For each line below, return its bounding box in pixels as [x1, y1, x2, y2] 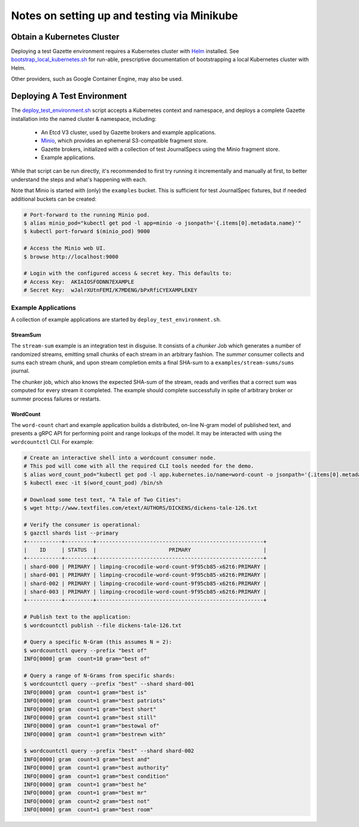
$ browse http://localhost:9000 [23, 253, 119, 260]
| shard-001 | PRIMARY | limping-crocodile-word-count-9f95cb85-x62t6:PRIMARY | [23, 572, 267, 578]
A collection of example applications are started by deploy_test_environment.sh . [11, 316, 221, 323]
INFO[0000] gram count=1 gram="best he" [23, 781, 147, 788]
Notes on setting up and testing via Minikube [11, 9, 239, 22]
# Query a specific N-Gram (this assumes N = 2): [23, 638, 172, 646]
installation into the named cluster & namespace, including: [11, 115, 157, 122]
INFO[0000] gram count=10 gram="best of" [23, 656, 150, 662]
